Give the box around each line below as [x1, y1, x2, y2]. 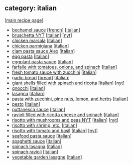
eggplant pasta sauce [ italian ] [11, 58, 73, 64]
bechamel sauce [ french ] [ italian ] [11, 27, 81, 33]
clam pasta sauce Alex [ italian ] [11, 48, 75, 54]
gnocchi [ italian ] [11, 85, 45, 91]
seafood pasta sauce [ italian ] [11, 133, 72, 139]
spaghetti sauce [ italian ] [11, 138, 62, 144]
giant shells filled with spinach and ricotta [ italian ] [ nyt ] [11, 80, 125, 86]
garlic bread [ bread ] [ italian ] [11, 74, 70, 80]
